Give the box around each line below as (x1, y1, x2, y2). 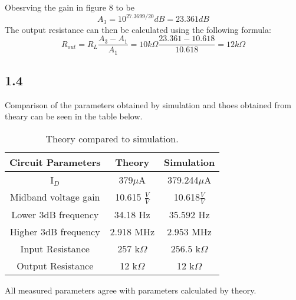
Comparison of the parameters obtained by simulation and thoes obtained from (5, 98, 291, 111)
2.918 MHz (110, 224, 155, 238)
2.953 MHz (167, 224, 212, 238)
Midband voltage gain (10, 190, 100, 204)
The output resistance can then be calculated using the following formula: (5, 23, 271, 35)
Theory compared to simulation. (45, 132, 179, 146)
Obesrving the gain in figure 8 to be (5, 1, 134, 13)
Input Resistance (20, 241, 90, 255)
